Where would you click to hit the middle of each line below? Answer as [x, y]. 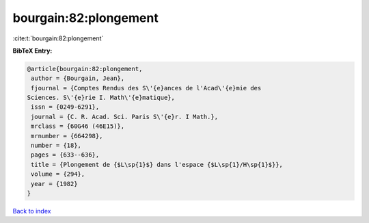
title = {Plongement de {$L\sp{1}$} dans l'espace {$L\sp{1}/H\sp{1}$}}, [157, 165]
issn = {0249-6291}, [65, 107]
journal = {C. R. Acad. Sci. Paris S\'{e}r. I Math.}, [125, 117]
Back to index [32, 211]
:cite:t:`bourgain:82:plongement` [58, 38]
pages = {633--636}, [65, 155]
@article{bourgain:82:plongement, [85, 69]
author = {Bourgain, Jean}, [78, 78]
